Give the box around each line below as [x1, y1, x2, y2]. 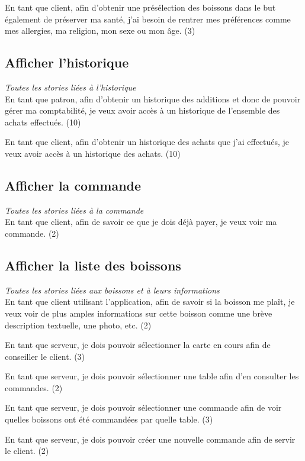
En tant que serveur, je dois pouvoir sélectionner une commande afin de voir [5, 401, 282, 414]
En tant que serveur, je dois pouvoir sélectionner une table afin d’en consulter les [5, 370, 299, 382]
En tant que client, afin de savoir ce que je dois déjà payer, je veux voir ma [5, 215, 277, 228]
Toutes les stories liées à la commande [5, 204, 144, 216]
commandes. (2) [5, 381, 63, 394]
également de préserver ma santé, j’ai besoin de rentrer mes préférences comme [5, 12, 291, 25]
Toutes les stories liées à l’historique [5, 80, 136, 93]
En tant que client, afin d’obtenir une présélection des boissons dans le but [5, 1, 276, 13]
